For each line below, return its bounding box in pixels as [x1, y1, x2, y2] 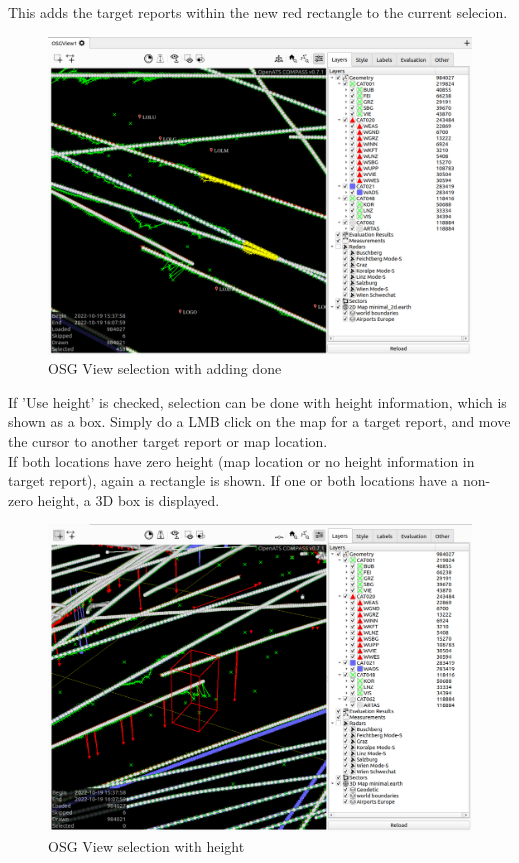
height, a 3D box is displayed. [37, 489, 220, 510]
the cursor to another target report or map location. [8, 430, 328, 451]
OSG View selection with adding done [48, 358, 282, 379]
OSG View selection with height [48, 835, 245, 856]
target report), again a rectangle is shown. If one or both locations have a [8, 470, 459, 491]
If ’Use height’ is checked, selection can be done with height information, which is [8, 391, 507, 412]
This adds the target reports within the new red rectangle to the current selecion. [8, 2, 508, 22]
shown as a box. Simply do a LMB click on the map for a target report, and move [8, 411, 511, 432]
